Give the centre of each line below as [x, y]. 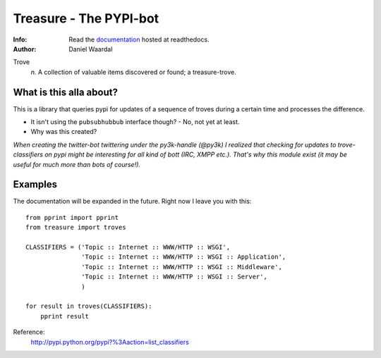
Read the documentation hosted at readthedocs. [139, 39]
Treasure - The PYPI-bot [86, 18]
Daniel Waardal [91, 49]
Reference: [29, 332]
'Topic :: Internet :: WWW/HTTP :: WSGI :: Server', [174, 277]
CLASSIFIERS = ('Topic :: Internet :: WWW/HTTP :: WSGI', [128, 247]
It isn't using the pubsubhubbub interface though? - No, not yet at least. [135, 122]
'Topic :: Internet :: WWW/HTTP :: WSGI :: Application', [184, 257]
